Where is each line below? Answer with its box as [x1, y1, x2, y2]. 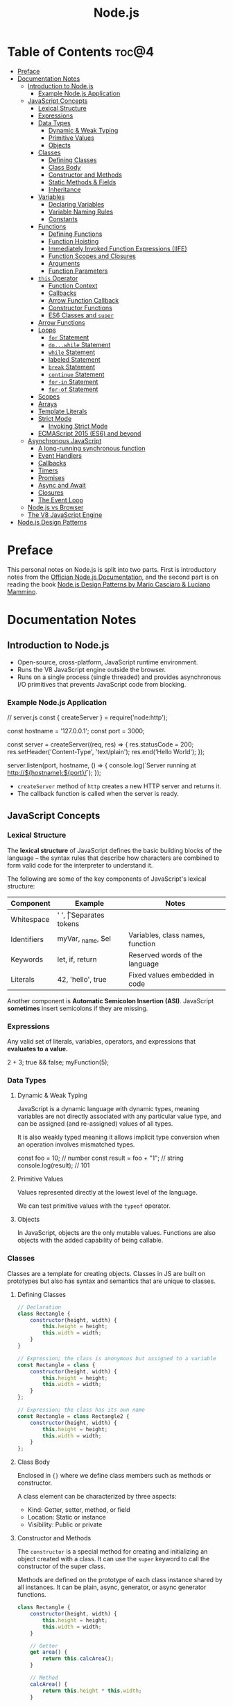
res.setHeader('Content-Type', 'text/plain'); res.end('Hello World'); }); [7, 748, 205, 756]
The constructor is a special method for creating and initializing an [17, 1547, 208, 1556]
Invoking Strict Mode [48, 422, 108, 430]
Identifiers [10, 934, 44, 944]
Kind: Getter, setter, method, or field [27, 1506, 130, 1514]
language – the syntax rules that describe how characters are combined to [7, 854, 220, 862]
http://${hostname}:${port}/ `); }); [7, 769, 102, 777]
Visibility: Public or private [27, 1520, 103, 1529]
